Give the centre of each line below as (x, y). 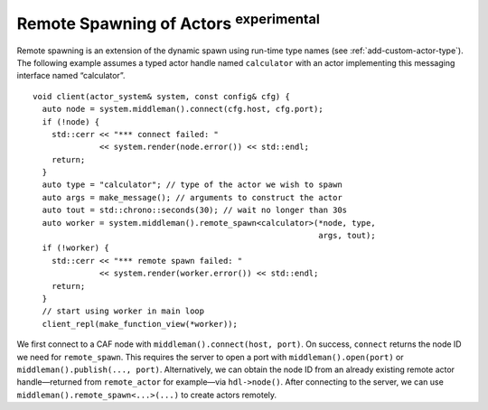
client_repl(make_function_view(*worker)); (140, 324)
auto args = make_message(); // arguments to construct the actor (192, 197)
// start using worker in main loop (123, 311)
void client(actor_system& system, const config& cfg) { (162, 96)
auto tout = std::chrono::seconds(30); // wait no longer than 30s (195, 210)
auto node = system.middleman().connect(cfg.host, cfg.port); (183, 109)
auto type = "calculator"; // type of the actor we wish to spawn (192, 185)
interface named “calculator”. (71, 76)
